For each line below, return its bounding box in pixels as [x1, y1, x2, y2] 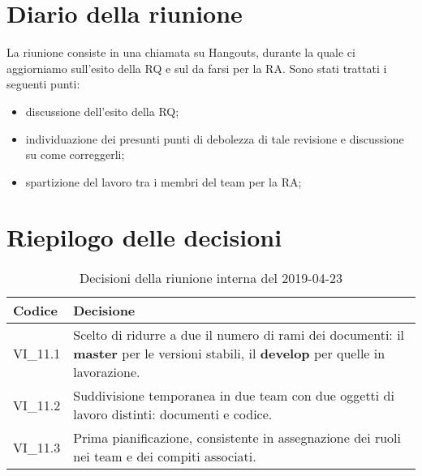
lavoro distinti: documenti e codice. [73, 405, 273, 424]
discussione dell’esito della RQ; [25, 102, 179, 119]
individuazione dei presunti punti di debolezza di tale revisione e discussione [25, 130, 404, 147]
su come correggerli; [25, 146, 125, 163]
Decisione [73, 301, 136, 320]
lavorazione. [73, 362, 140, 382]
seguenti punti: [6, 75, 80, 92]
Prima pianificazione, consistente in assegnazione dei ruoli [73, 428, 402, 448]
